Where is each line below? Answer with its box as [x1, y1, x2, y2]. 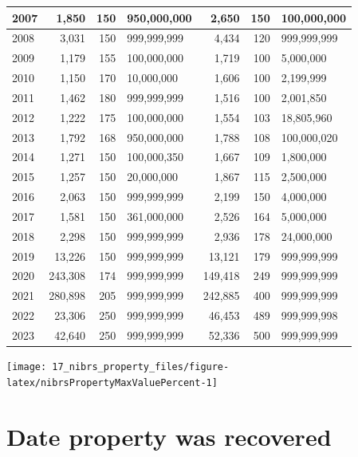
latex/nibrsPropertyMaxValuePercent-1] [6, 376, 218, 388]
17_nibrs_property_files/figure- [52, 361, 230, 373]
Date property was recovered [6, 420, 332, 452]
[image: [6, 361, 47, 373]
